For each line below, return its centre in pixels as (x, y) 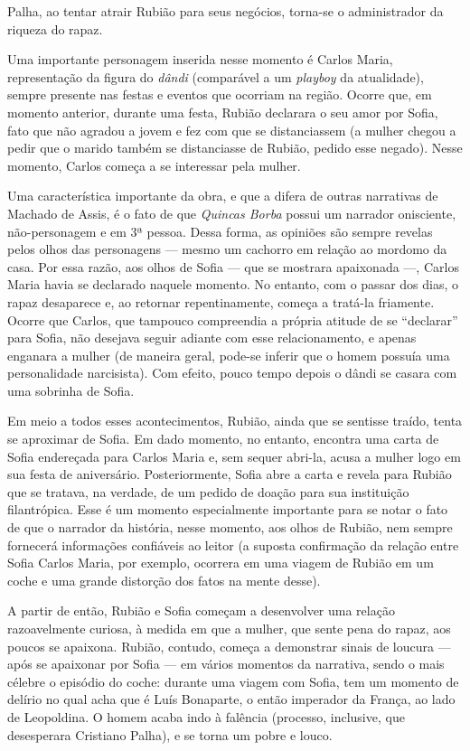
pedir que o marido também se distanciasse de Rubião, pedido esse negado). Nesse (235, 148)
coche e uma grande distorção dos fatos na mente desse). (164, 580)
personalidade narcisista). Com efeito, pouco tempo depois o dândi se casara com (232, 373)
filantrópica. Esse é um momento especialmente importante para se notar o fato (228, 509)
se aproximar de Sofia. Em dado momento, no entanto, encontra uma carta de (223, 439)
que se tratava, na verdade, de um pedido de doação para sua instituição (208, 491)
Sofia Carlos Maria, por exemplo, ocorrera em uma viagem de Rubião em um (221, 563)
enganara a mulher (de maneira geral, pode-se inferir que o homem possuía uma (229, 355)
